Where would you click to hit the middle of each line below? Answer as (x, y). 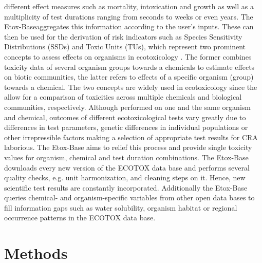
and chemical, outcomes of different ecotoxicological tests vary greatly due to (125, 117)
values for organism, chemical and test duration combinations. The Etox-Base (126, 157)
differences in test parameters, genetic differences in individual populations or (126, 127)
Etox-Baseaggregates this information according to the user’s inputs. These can (129, 26)
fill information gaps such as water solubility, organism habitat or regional (121, 207)
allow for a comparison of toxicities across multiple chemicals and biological (123, 97)
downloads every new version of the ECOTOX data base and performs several (127, 167)
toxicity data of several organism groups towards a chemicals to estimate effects (129, 67)
